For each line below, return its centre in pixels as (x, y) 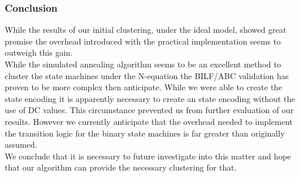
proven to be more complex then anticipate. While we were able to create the (144, 87)
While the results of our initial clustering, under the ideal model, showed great (146, 30)
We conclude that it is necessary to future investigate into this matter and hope (148, 156)
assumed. (21, 144)
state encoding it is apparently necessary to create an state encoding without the (150, 98)
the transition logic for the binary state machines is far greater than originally (145, 133)
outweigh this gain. (39, 52)
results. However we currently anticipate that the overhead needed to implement (149, 121)
